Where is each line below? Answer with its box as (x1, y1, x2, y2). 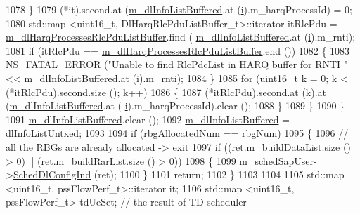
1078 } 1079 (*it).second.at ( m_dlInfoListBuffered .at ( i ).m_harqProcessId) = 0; (6, 2, 353, 16)
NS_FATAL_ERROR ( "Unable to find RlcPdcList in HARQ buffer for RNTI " (6, 57, 348, 72)
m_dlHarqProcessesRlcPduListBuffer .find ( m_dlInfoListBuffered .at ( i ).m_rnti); (6, 29, 356, 44)
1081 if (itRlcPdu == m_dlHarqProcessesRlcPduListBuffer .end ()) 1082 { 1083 (6, 43, 350, 58)
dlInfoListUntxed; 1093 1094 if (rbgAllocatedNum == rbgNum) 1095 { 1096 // (6, 126, 349, 140)
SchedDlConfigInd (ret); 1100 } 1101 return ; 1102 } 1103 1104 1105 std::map (13, 167, 345, 182)
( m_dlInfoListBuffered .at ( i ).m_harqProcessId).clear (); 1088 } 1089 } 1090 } (6, 98, 345, 113)
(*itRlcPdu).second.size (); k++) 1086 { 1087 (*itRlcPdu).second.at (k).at (6, 84, 327, 99)
